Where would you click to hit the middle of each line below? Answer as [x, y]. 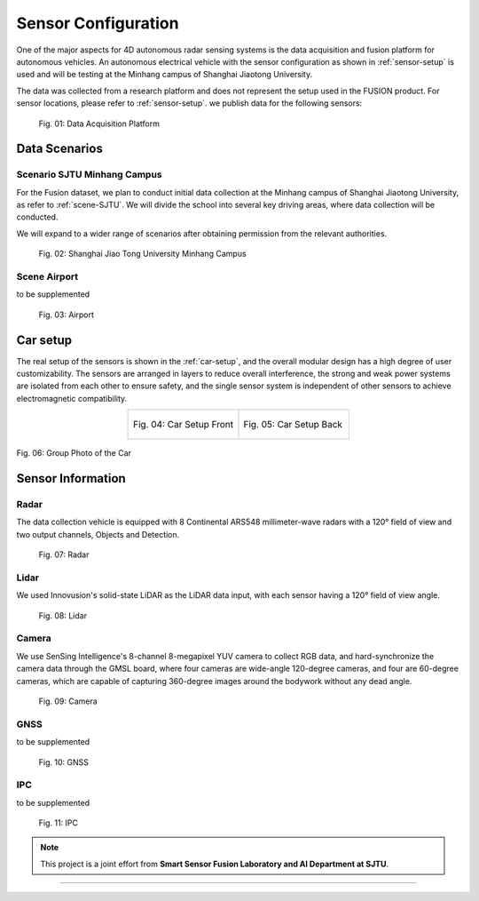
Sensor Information [71, 478]
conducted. [37, 217]
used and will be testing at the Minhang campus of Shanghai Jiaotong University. [165, 75]
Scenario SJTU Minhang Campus [90, 175]
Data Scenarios [60, 149]
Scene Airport [47, 276]
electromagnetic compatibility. [72, 398]
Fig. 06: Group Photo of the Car [74, 453]
